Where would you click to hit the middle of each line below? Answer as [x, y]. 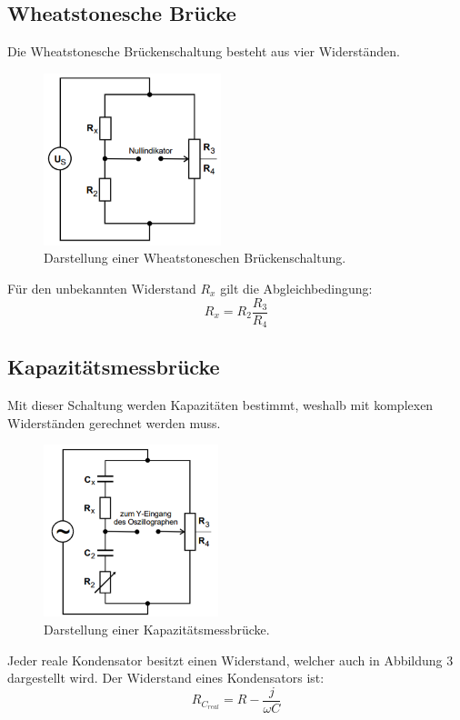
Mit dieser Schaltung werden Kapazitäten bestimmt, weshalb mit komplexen [220, 405]
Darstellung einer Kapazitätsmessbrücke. [157, 630]
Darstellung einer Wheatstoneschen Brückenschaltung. [195, 258]
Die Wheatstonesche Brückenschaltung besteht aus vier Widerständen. [204, 51]
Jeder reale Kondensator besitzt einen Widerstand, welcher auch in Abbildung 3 [230, 660]
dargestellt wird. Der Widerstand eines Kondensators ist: [166, 678]
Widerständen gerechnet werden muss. [114, 422]
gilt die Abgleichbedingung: [296, 288]
